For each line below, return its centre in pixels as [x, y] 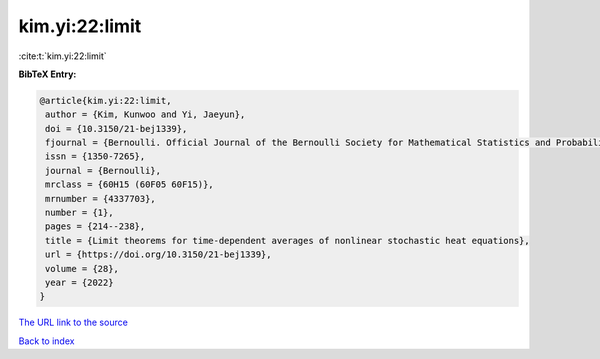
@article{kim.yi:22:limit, [105, 100]
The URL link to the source [73, 322]
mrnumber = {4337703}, [101, 198]
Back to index [46, 341]
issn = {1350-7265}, [95, 156]
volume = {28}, [82, 268]
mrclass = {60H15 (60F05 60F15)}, [129, 184]
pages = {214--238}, [95, 226]
